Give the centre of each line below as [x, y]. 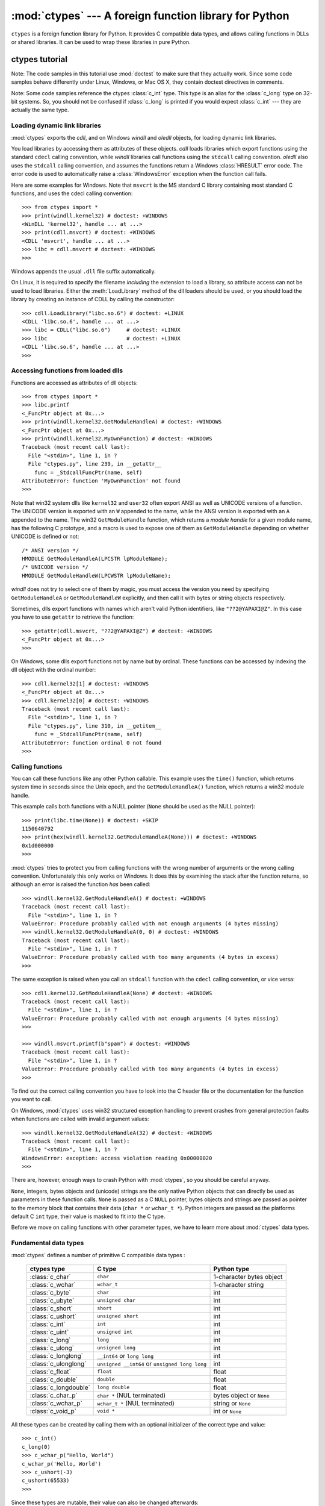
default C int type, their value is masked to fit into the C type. [88, 1216]
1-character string [239, 1284]
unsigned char [116, 1300]
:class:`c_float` [51, 1372]
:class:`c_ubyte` [52, 1300]
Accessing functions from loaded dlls [67, 370]
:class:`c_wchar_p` [56, 1403]
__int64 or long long [125, 1355]
